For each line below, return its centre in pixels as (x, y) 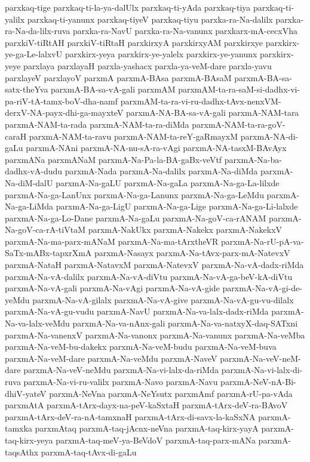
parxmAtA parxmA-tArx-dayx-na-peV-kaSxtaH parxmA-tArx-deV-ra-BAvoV (146, 405)
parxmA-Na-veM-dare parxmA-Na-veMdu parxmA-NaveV (111, 358)
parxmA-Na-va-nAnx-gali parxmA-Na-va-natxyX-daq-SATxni (185, 323)
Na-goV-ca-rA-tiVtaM (45, 230)
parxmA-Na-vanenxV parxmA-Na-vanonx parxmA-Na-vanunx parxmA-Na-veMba (155, 335)
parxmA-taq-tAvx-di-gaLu (89, 452)
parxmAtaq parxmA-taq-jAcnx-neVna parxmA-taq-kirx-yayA (147, 428)
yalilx (15, 19)
